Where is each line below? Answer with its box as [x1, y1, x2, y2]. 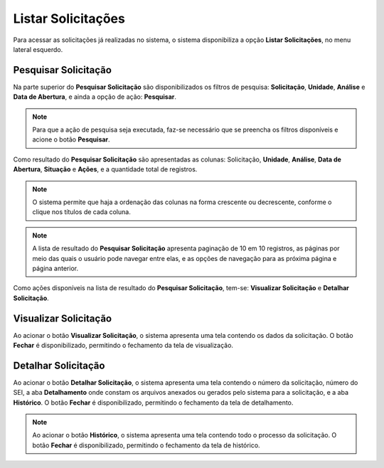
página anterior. [32, 264, 78, 272]
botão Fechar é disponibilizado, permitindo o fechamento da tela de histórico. [32, 441, 260, 450]
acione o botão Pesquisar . [32, 135, 110, 144]
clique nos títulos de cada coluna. [32, 208, 131, 216]
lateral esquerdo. [13, 45, 63, 53]
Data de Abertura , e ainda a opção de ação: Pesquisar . [13, 92, 177, 101]
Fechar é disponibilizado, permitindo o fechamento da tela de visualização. [13, 341, 234, 349]
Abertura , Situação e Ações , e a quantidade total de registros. [13, 165, 198, 174]
